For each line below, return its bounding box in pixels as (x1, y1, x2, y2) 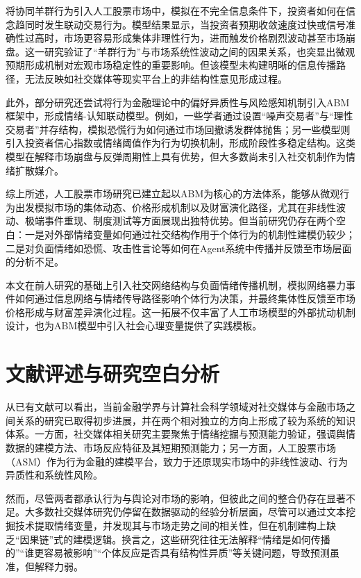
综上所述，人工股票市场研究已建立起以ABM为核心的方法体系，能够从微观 (6, 186, 340, 201)
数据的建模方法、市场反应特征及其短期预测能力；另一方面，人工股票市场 (6, 440, 336, 454)
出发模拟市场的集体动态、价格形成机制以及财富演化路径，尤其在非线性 (15, 199, 336, 214)
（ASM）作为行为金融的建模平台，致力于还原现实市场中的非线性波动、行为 (6, 454, 349, 468)
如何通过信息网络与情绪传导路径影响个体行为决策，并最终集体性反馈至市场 (15, 291, 355, 306)
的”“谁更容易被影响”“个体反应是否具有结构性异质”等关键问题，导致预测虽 (6, 545, 340, 560)
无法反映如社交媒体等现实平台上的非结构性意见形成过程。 (24, 71, 287, 85)
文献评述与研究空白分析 (6, 359, 220, 388)
